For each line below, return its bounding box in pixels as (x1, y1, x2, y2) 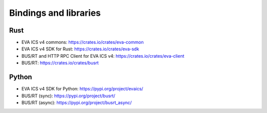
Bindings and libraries (9, 7, 101, 18)
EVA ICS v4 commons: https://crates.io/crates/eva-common (21, 39, 144, 45)
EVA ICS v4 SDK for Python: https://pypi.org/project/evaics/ (21, 86, 143, 92)
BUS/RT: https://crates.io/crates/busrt (21, 60, 99, 66)
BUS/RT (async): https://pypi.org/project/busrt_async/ (21, 99, 132, 106)
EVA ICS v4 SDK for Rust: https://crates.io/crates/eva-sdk (21, 46, 139, 52)
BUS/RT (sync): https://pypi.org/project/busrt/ (21, 93, 116, 99)
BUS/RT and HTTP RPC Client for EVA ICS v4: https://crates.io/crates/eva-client (21, 53, 185, 59)
